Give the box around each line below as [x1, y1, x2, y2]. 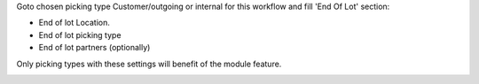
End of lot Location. [38, 18, 110, 28]
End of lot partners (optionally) [38, 42, 151, 53]
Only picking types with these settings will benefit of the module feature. [16, 58, 282, 69]
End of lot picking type [38, 29, 122, 40]
